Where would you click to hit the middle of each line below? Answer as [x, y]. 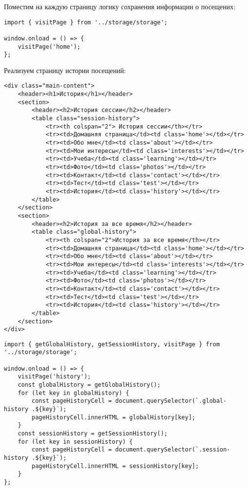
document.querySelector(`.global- [171, 401]
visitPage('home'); [49, 47]
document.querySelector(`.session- [173, 450]
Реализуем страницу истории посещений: [65, 70]
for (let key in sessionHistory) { [75, 442]
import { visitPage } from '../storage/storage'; [86, 22]
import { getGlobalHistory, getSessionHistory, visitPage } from [112, 344]
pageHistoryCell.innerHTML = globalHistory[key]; [114, 417]
